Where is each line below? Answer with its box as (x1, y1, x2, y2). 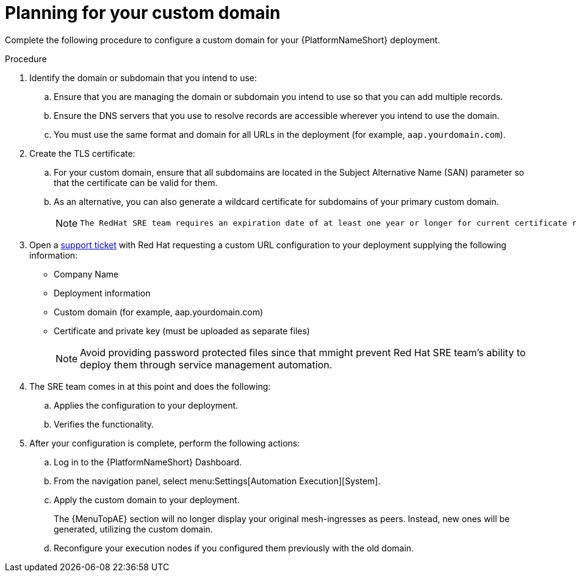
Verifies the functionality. (54, 418, 154, 429)
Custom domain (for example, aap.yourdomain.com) (54, 306, 263, 317)
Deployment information (54, 287, 151, 298)
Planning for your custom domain (5, 2, 281, 23)
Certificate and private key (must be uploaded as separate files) (54, 325, 310, 336)
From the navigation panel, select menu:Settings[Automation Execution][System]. (54, 475, 381, 486)
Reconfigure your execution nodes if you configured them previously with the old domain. (54, 542, 414, 553)
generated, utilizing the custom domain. (54, 523, 213, 534)
